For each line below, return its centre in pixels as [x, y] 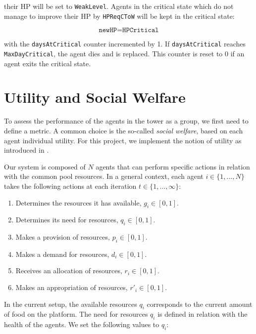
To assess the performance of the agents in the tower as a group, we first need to [126, 121]
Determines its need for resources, [67, 220]
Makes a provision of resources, [63, 237]
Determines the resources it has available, [78, 202]
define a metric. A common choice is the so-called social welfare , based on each [124, 130]
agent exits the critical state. [48, 63]
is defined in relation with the [203, 314]
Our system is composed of [45, 166]
